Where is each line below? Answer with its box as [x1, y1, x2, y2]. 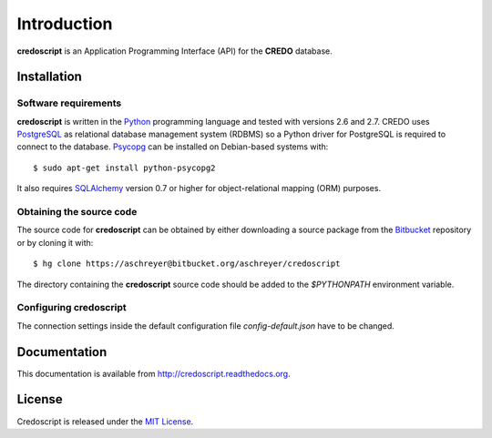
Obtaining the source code [16, 206, 138, 219]
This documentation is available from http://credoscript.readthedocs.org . [16, 368, 291, 379]
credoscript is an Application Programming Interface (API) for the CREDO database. [16, 46, 333, 56]
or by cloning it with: [16, 237, 94, 248]
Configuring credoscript [16, 301, 127, 314]
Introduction [16, 14, 113, 34]
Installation [16, 69, 82, 85]
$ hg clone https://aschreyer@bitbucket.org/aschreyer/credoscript [33, 259, 341, 269]
